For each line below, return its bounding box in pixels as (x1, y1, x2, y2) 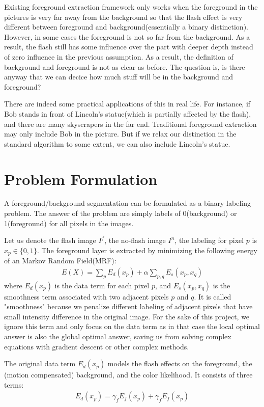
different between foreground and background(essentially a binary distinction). (4, 21, 248, 32)
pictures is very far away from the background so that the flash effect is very (4, 11, 243, 22)
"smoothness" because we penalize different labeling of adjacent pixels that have (4, 301, 253, 312)
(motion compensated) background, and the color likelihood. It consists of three (4, 369, 253, 380)
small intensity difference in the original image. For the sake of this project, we (4, 311, 250, 321)
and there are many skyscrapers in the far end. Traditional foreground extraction (4, 118, 257, 129)
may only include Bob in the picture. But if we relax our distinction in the (4, 128, 237, 139)
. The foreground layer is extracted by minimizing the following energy (37, 245, 257, 255)
